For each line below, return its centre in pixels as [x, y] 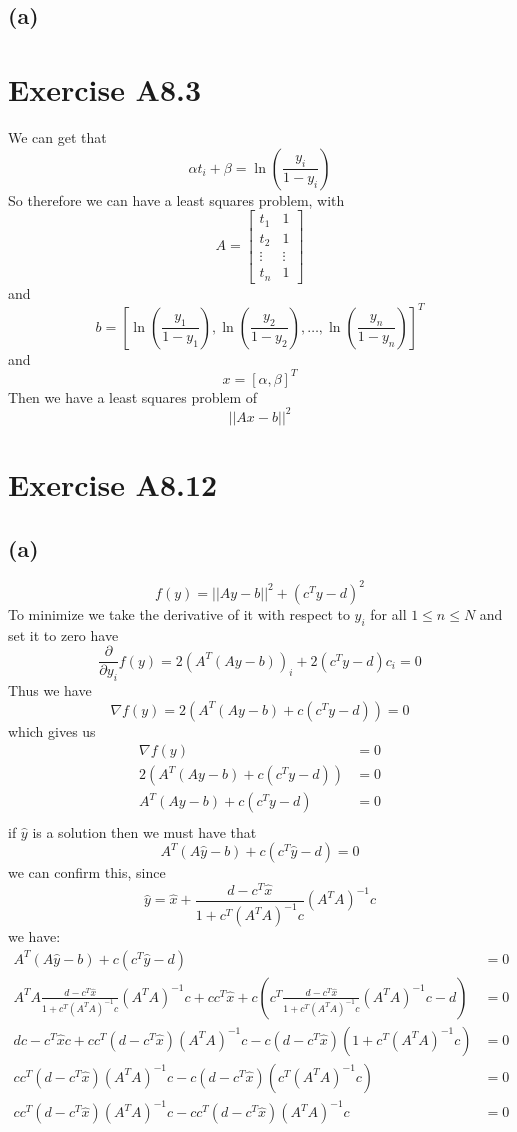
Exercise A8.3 [105, 88]
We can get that [57, 136]
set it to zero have [63, 634]
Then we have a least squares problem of [133, 396]
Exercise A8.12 [113, 484]
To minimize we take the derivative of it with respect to [179, 613]
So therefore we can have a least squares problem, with [176, 199]
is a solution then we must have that [144, 831]
